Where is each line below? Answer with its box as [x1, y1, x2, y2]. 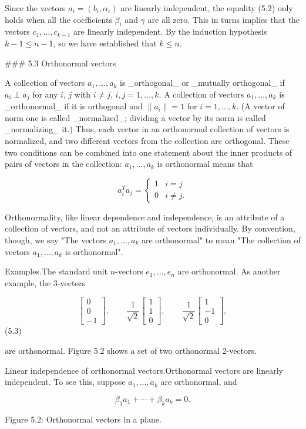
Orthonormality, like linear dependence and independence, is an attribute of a [5, 210, 285, 223]
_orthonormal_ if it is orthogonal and [5, 100, 143, 112]
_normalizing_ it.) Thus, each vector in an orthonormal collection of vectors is [5, 123, 290, 135]
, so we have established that [53, 36, 157, 49]
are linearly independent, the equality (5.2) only [120, 2, 293, 14]
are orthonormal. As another [177, 265, 281, 277]
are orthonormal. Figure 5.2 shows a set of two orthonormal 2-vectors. [5, 344, 257, 357]
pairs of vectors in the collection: [5, 157, 122, 170]
